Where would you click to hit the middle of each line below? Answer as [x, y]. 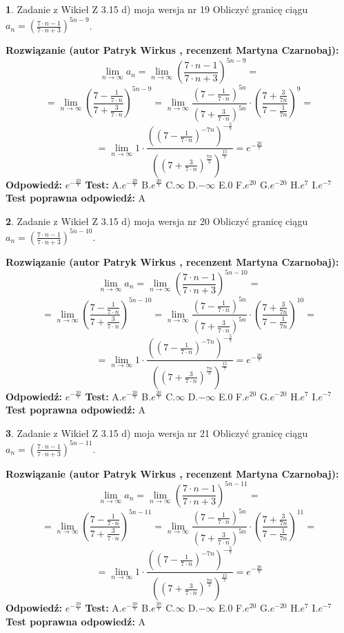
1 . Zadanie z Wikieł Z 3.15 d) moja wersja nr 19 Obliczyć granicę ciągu [157, 9]
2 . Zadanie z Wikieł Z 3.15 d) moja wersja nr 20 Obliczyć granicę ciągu [157, 221]
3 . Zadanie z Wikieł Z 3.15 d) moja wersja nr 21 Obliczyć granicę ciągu [157, 432]
